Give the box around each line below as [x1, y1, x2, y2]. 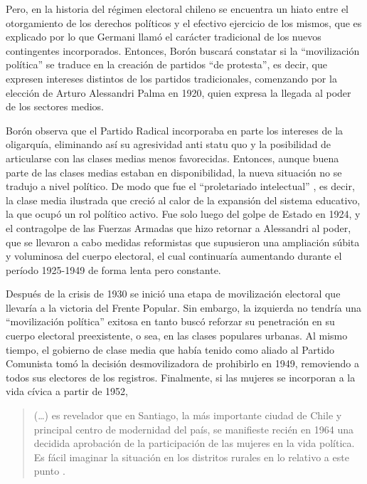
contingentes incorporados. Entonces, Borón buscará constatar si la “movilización [6, 43, 360, 58]
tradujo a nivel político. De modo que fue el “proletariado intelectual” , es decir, [6, 179, 355, 194]
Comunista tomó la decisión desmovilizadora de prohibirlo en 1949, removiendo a [6, 356, 359, 371]
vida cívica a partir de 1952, [6, 384, 128, 399]
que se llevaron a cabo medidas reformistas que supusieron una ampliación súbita [6, 234, 360, 249]
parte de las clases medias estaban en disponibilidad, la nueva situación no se [6, 164, 342, 179]
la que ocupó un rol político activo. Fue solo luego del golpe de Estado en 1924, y [6, 206, 361, 221]
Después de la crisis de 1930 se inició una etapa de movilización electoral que [6, 286, 341, 301]
